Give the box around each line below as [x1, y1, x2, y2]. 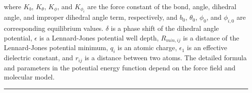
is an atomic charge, [117, 42, 177, 53]
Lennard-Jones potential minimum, [4, 42, 108, 53]
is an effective [187, 42, 227, 53]
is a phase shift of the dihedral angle [110, 23, 219, 33]
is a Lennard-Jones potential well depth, [39, 32, 159, 42]
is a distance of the [183, 32, 239, 42]
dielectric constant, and [4, 53, 73, 63]
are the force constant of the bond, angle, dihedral [87, 1, 236, 11]
